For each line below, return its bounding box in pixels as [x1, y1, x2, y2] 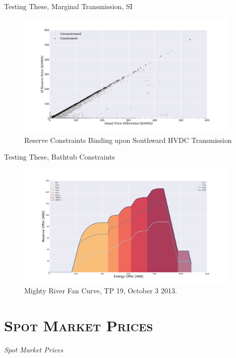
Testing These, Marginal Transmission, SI [4, 1, 133, 11]
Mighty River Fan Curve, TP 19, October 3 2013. [24, 285, 177, 296]
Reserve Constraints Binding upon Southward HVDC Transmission [24, 134, 232, 145]
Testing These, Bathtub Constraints [4, 151, 115, 162]
